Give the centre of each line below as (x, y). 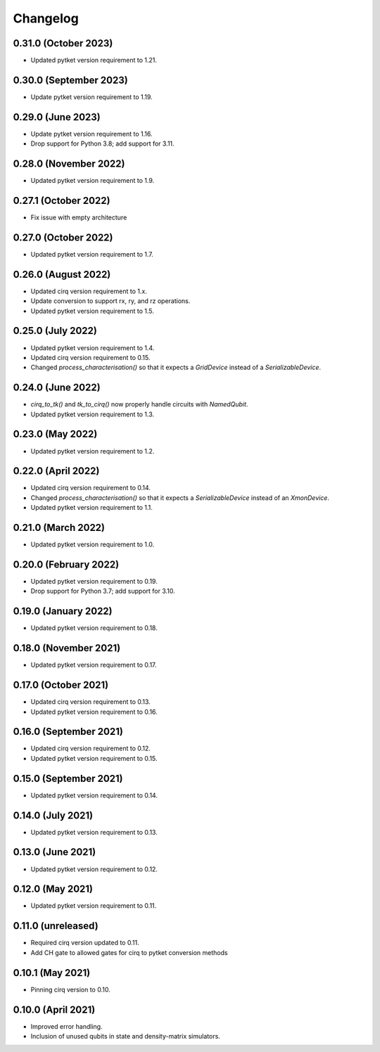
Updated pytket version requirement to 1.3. (93, 414)
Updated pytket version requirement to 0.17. (94, 665)
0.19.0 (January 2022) (63, 611)
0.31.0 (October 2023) (63, 43)
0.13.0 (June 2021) (55, 852)
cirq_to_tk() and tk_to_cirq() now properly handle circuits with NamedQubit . (139, 404)
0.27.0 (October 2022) (63, 237)
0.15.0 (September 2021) (68, 778)
